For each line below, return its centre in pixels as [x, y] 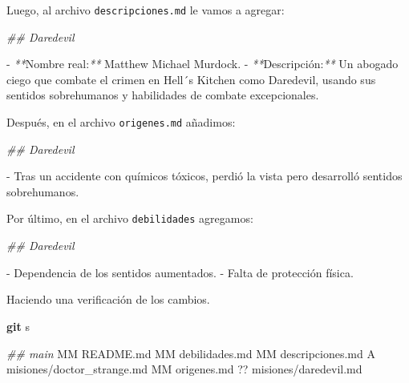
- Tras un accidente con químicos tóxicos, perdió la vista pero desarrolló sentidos [204, 176]
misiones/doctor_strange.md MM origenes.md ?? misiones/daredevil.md [184, 369]
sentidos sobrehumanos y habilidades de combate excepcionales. [163, 95]
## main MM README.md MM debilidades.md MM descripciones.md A [191, 353]
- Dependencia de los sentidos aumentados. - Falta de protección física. [180, 272]
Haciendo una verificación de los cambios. [108, 299]
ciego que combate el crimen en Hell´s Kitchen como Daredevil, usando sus [191, 79]
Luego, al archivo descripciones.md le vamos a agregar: [146, 10]
